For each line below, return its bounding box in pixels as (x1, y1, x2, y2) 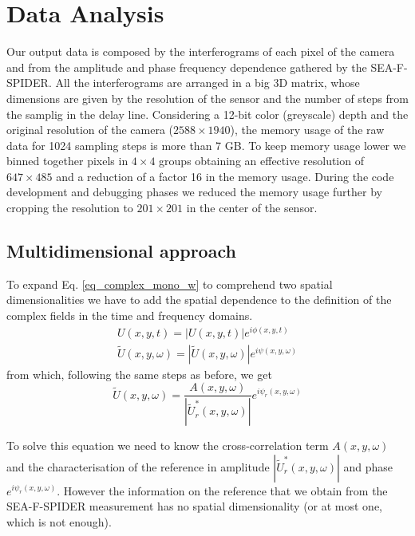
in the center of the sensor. (186, 199, 318, 216)
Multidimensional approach (6, 238, 236, 263)
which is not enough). (6, 514, 112, 530)
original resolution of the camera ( (6, 121, 174, 138)
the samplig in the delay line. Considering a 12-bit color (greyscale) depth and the (6, 105, 409, 122)
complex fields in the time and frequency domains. (6, 307, 253, 324)
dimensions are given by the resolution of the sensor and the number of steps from (6, 89, 409, 106)
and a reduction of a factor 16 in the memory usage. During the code (56, 167, 394, 184)
